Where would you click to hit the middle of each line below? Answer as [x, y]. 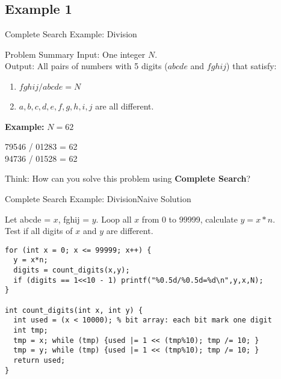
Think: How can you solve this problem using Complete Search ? [128, 178]
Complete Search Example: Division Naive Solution [98, 198]
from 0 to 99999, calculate [190, 219]
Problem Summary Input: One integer [75, 54]
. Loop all [114, 219]
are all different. [125, 106]
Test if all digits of [39, 231]
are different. [130, 231]
